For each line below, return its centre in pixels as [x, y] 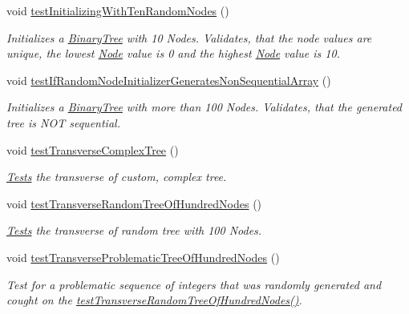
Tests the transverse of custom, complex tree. [117, 177]
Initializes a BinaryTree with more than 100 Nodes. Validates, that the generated [204, 107]
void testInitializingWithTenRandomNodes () [118, 10]
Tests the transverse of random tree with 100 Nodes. [134, 230]
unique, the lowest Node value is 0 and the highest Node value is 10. [173, 53]
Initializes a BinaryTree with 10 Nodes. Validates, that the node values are [189, 37]
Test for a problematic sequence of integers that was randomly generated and [194, 284]
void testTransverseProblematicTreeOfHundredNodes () [143, 257]
